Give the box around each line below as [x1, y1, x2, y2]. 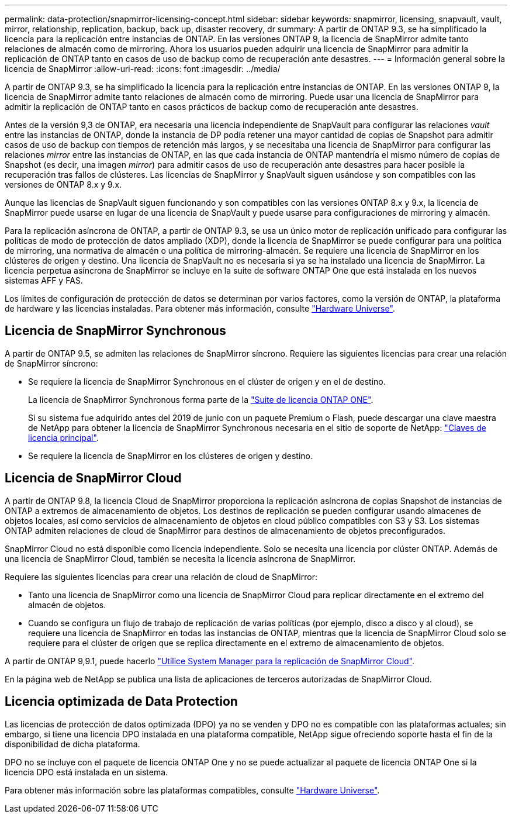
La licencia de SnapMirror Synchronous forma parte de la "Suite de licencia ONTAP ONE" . [28, 394, 373, 405]
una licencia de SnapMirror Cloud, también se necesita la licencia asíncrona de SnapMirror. [5, 553, 356, 564]
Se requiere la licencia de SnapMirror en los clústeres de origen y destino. [28, 450, 313, 461]
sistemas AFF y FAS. [5, 275, 83, 285]
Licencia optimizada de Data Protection [5, 694, 238, 709]
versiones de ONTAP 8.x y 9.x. [5, 180, 122, 189]
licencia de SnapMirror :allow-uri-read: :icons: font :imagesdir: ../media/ [5, 64, 281, 74]
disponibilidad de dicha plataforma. [5, 738, 140, 749]
